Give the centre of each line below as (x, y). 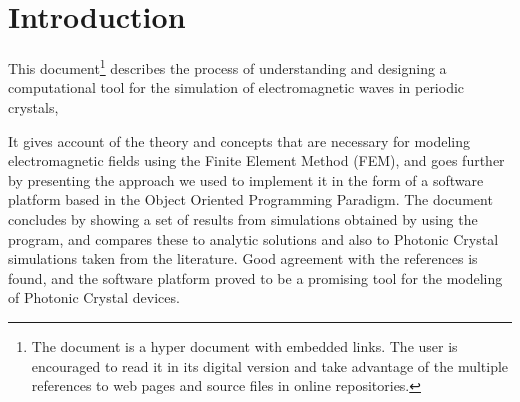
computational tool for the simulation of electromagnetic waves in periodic (236, 87)
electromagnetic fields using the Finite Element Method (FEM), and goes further (256, 160)
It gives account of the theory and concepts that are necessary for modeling (239, 140)
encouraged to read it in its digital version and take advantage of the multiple (270, 365)
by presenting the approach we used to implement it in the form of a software (246, 179)
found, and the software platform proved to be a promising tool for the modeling (255, 277)
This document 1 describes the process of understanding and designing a (227, 66)
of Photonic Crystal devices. (94, 297)
